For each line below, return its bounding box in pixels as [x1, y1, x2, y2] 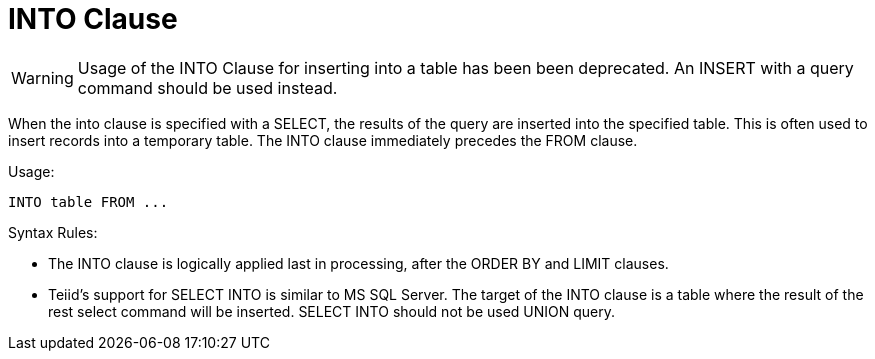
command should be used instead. [77, 77, 338, 98]
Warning [11, 67, 74, 88]
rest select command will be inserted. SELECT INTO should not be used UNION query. [48, 302, 616, 320]
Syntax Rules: [8, 223, 98, 241]
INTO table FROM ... [8, 193, 169, 210]
